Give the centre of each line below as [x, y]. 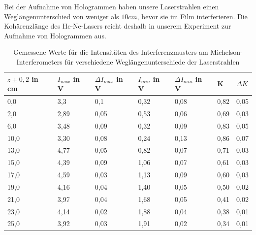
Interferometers [39, 61]
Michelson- [226, 52]
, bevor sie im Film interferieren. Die [192, 16]
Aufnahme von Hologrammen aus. [55, 35]
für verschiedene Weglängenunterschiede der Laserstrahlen [152, 61]
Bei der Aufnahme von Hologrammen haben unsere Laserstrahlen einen [112, 6]
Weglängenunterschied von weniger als [62, 16]
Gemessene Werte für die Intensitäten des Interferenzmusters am [111, 52]
